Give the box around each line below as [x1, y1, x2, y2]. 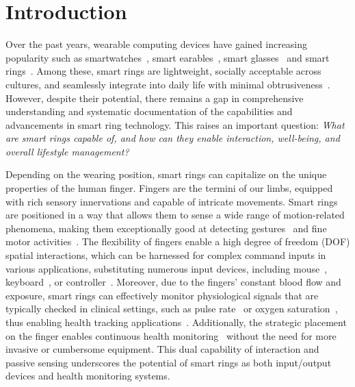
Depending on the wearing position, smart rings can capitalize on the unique [5, 167, 327, 182]
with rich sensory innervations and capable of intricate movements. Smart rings [5, 194, 338, 208]
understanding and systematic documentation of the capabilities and [5, 104, 293, 118]
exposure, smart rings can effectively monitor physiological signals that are [5, 288, 319, 302]
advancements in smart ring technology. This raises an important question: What [5, 117, 345, 132]
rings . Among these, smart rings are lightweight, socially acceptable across [5, 64, 321, 78]
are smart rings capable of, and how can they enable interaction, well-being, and [5, 131, 340, 145]
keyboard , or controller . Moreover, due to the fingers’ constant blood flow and [5, 275, 341, 289]
